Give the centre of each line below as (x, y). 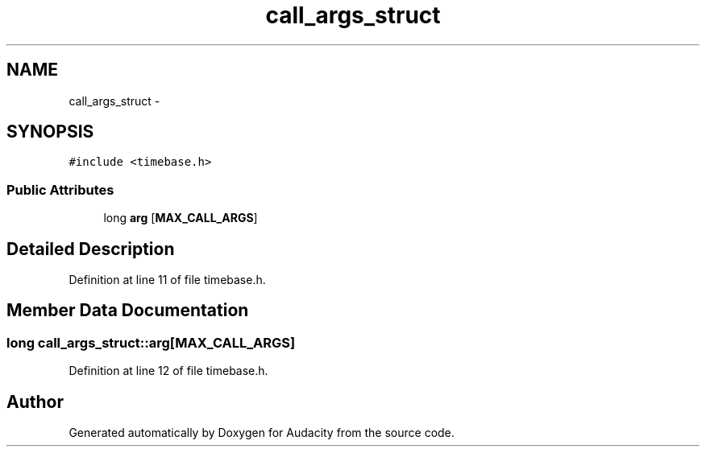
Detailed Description (91, 249)
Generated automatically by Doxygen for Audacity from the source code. (262, 433)
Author (35, 402)
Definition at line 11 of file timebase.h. (167, 280)
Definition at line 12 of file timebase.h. (168, 371)
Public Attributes (60, 189)
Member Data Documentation (128, 311)
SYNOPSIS (50, 132)
